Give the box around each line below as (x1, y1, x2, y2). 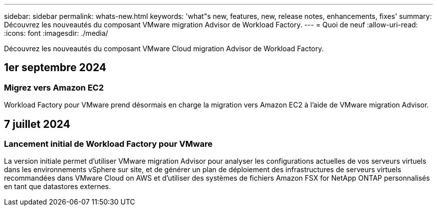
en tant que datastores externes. (4, 182, 111, 191)
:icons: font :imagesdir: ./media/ (4, 29, 108, 37)
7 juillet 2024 (4, 117, 70, 130)
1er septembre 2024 (4, 61, 107, 74)
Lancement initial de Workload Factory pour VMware (4, 139, 213, 149)
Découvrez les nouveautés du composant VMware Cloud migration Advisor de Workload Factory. (4, 44, 324, 53)
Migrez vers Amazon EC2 (4, 82, 104, 93)
